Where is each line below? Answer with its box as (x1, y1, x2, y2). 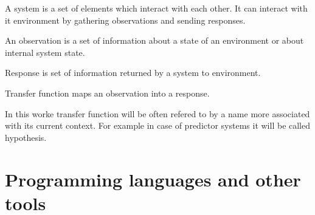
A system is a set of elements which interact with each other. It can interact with (5, 2, 308, 14)
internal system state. (5, 46, 85, 58)
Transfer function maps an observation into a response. (5, 86, 210, 99)
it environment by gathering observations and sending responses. (5, 13, 246, 26)
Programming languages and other (5, 166, 301, 191)
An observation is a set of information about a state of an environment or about (5, 34, 304, 47)
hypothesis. (5, 131, 47, 143)
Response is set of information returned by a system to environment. (5, 66, 261, 79)
